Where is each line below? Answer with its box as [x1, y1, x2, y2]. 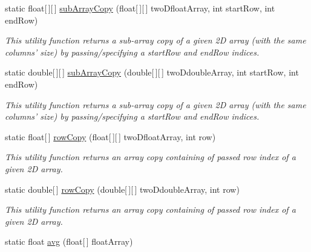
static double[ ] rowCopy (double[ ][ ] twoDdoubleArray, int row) [5, 183, 240, 195]
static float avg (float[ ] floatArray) [5, 235, 133, 248]
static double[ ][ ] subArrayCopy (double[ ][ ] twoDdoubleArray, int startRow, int [5, 66, 299, 79]
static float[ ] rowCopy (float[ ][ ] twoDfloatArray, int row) [5, 130, 216, 143]
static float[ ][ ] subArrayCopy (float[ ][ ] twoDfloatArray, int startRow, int [5, 2, 275, 14]
